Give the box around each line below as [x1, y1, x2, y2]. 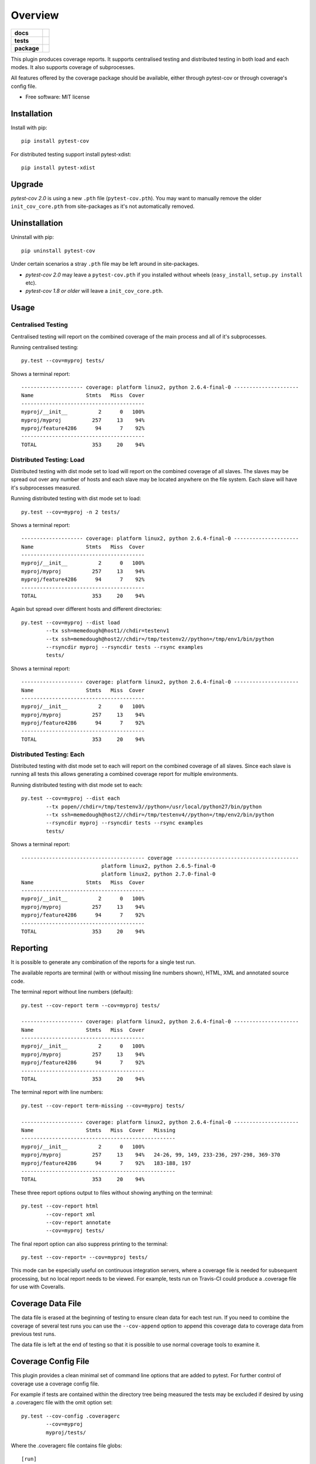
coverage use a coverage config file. [11, 1380, 99, 1387]
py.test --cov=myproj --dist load [21, 619, 120, 626]
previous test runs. [11, 1330, 56, 1338]
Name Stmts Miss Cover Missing [21, 1127, 176, 1133]
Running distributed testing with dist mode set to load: [11, 495, 142, 502]
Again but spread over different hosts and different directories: [11, 606, 162, 613]
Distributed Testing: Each [11, 750, 85, 758]
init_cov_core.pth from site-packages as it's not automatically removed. [11, 203, 195, 210]
